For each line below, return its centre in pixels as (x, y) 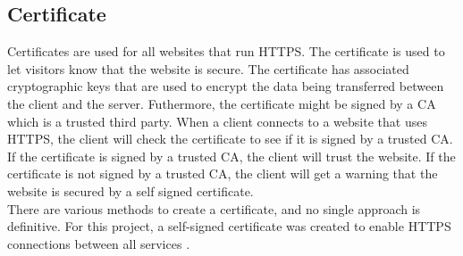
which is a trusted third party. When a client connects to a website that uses (217, 121)
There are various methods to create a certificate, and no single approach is (214, 208)
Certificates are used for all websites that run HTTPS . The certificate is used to (226, 51)
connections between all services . (99, 243)
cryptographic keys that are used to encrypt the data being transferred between (226, 86)
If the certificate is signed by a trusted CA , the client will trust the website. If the (231, 156)
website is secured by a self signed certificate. (130, 190)
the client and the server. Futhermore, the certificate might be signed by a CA (222, 103)
